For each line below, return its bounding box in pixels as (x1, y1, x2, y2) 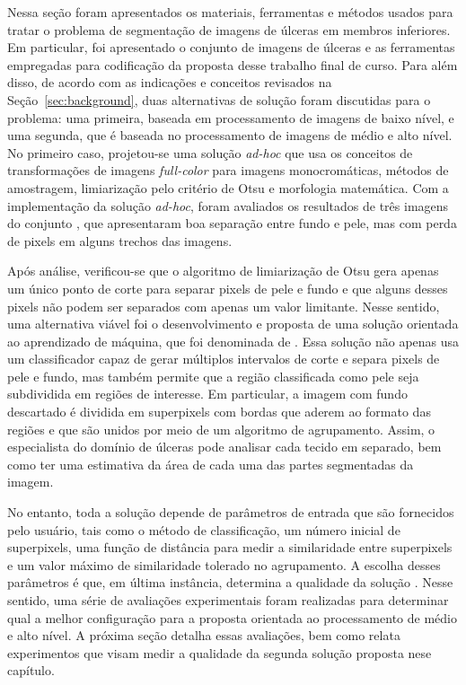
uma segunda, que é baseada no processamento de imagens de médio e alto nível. (7, 126, 453, 145)
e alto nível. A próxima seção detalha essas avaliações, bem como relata (7, 626, 400, 645)
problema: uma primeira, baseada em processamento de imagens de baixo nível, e (7, 108, 454, 127)
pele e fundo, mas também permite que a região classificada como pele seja (7, 366, 419, 385)
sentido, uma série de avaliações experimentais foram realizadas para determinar (7, 591, 449, 609)
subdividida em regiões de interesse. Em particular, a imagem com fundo (7, 384, 408, 403)
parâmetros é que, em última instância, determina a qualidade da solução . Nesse (7, 573, 453, 592)
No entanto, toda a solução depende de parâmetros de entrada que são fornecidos (7, 503, 454, 522)
